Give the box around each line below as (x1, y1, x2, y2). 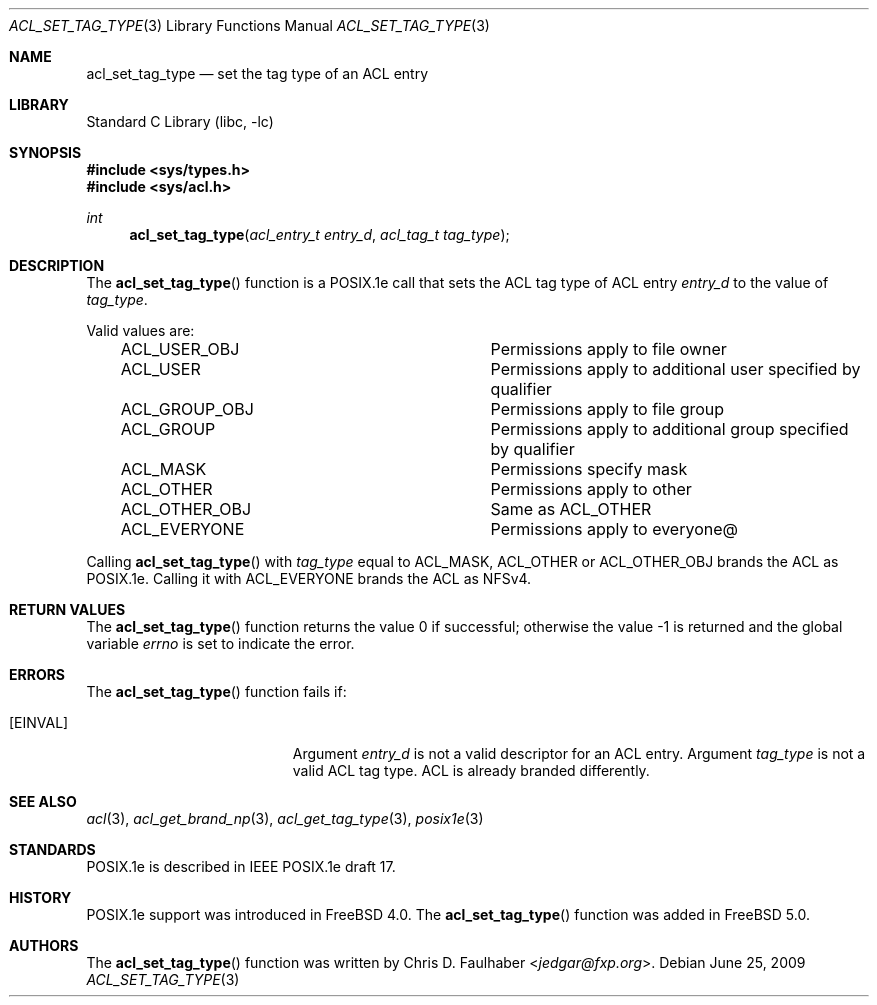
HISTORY (9, 889, 72, 906)
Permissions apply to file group (490, 399, 725, 419)
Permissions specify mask (490, 459, 688, 479)
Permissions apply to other (490, 479, 692, 499)
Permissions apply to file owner (490, 339, 727, 359)
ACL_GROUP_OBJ (120, 399, 254, 419)
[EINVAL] (9, 714, 69, 731)
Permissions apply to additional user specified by (490, 359, 861, 379)
